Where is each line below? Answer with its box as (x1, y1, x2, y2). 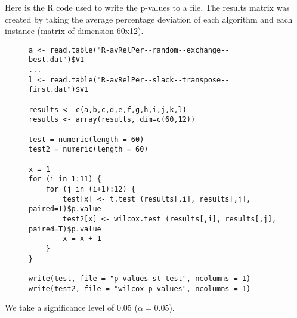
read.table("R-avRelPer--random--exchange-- (49, 45, 230, 54)
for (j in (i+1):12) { (45, 184, 135, 193)
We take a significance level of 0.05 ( (5, 301, 138, 314)
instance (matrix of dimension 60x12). (5, 24, 144, 37)
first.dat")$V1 (29, 85, 89, 94)
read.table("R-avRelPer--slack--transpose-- (49, 75, 230, 84)
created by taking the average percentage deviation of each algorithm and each (5, 13, 293, 25)
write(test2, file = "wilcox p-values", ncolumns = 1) (29, 284, 251, 293)
